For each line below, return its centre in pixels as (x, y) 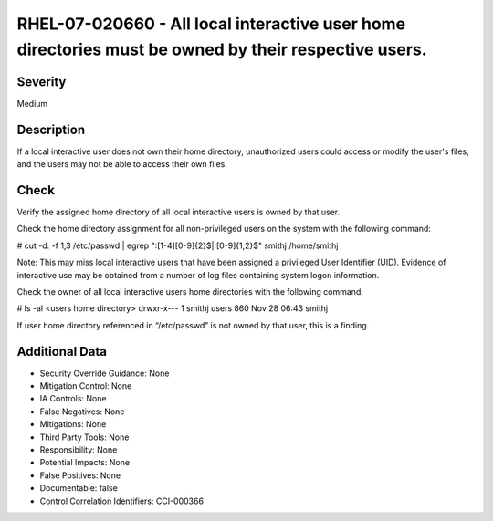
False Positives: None (80, 475)
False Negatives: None (82, 412)
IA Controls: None (73, 399)
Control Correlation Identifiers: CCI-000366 (122, 501)
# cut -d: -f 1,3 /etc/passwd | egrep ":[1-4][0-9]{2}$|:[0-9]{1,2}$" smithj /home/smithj (178, 245)
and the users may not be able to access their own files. (122, 164)
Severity (42, 82)
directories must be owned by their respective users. (222, 49)
